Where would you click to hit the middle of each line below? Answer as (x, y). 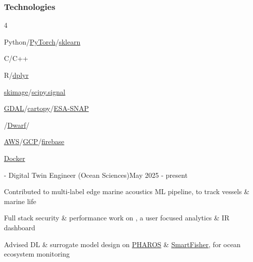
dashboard (20, 227)
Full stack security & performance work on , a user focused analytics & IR (117, 218)
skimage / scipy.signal (35, 91)
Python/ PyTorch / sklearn (42, 41)
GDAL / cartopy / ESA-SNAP (47, 108)
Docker (15, 158)
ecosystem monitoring (37, 254)
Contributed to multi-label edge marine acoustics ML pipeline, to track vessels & (127, 191)
